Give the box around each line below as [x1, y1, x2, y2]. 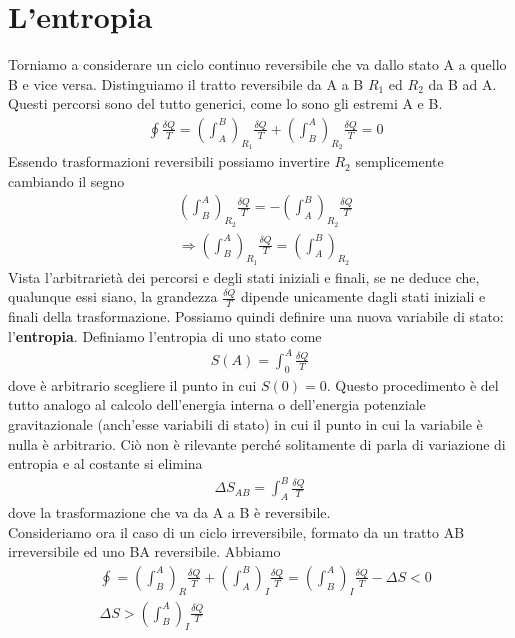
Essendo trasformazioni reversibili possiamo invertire [8, 151, 330, 172]
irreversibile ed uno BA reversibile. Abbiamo [8, 541, 281, 562]
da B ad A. [428, 73, 497, 94]
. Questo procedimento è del [326, 374, 499, 395]
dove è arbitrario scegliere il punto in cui [8, 374, 257, 395]
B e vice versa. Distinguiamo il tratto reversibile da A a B [8, 73, 364, 94]
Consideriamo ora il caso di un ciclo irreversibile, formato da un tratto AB [8, 521, 465, 542]
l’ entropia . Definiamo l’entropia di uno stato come [8, 325, 322, 346]
